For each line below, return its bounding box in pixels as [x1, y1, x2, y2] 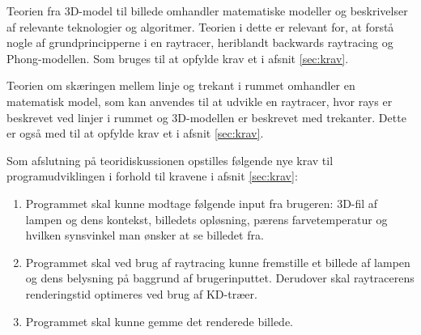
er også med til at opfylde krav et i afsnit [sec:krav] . [6, 125, 264, 142]
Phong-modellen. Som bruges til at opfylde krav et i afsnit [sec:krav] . [6, 49, 349, 66]
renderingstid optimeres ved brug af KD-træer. [25, 285, 257, 302]
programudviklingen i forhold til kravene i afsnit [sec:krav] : [6, 167, 298, 184]
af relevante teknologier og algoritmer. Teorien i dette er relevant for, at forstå [6, 18, 394, 35]
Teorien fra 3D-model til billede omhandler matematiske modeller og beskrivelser [6, 2, 408, 19]
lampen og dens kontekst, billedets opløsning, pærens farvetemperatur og [25, 210, 388, 227]
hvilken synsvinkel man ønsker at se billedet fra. [25, 227, 264, 244]
